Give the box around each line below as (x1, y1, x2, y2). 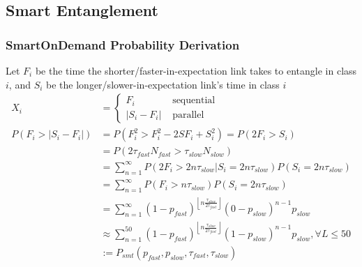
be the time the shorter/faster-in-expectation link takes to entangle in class (35, 63, 357, 77)
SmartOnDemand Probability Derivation (6, 36, 240, 53)
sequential (172, 96, 216, 106)
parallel (172, 109, 204, 120)
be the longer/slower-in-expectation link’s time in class (46, 77, 280, 91)
